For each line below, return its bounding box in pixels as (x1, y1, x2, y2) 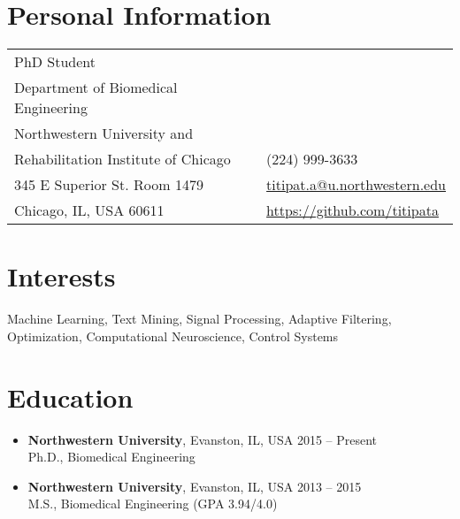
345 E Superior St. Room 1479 (14, 174, 203, 195)
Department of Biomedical (14, 77, 178, 98)
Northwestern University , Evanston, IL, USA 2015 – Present (27, 430, 378, 448)
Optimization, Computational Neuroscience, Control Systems (7, 326, 339, 345)
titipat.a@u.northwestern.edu (266, 174, 446, 195)
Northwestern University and (14, 123, 194, 144)
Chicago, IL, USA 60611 (14, 200, 165, 221)
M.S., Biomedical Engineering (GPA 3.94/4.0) (27, 494, 278, 513)
